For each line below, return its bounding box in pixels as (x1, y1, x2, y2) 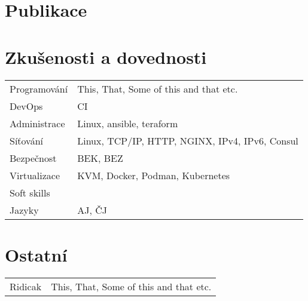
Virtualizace (10, 168, 60, 182)
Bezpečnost (10, 150, 57, 165)
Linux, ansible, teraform (77, 116, 178, 130)
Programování (10, 81, 68, 96)
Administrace (10, 116, 65, 130)
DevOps (10, 99, 43, 113)
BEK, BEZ (77, 150, 123, 165)
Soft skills (10, 185, 50, 199)
